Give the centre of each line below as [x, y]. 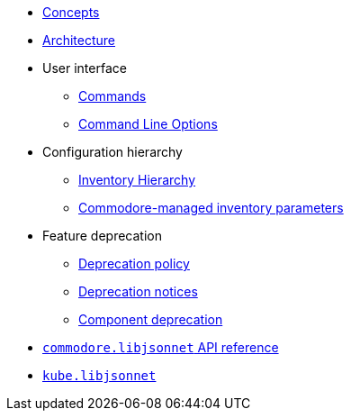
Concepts [71, 12]
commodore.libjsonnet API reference [161, 347]
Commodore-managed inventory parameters [211, 208]
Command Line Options [148, 124]
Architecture [79, 40]
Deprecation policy [134, 264]
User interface [85, 68]
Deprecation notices [138, 291]
